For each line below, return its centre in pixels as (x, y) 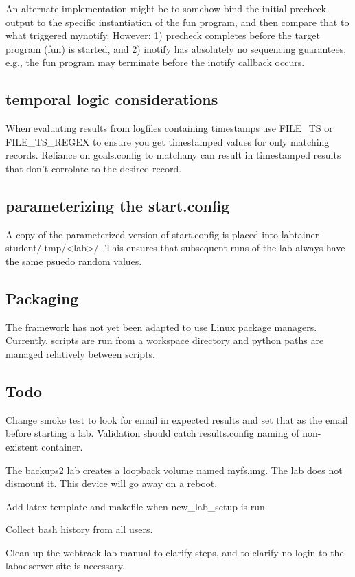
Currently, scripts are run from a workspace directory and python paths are (165, 340)
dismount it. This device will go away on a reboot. (112, 483)
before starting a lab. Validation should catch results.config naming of (152, 433)
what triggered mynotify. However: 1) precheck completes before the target (163, 35)
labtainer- (301, 234)
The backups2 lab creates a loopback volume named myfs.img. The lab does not (174, 469)
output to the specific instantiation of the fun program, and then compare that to (177, 22)
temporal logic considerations (112, 99)
